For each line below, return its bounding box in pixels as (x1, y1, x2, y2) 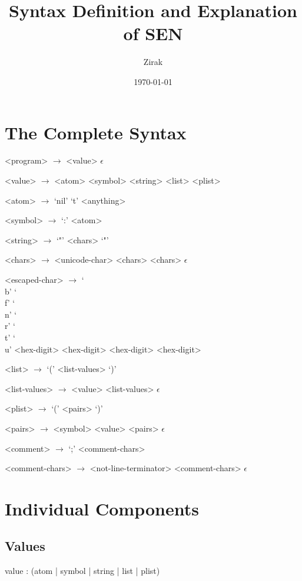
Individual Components (5, 496, 199, 520)
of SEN (123, 21, 183, 45)
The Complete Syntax (5, 120, 187, 144)
